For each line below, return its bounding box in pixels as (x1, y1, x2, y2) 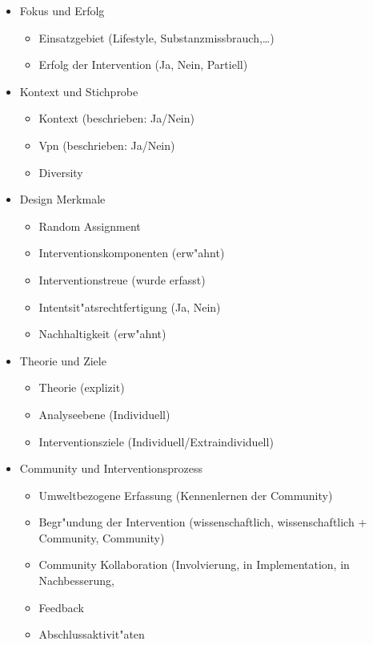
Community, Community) (38, 529, 165, 546)
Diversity (38, 163, 83, 180)
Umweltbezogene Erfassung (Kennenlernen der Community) (38, 486, 333, 503)
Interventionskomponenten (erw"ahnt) (38, 244, 225, 261)
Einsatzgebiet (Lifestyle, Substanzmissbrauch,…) (38, 29, 275, 46)
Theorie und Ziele (19, 352, 106, 369)
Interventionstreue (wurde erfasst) (38, 271, 206, 288)
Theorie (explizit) (38, 379, 125, 396)
